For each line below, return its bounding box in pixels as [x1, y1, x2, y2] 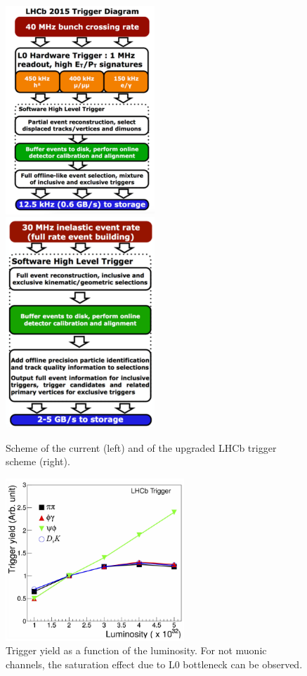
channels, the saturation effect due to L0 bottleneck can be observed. [6, 656, 303, 671]
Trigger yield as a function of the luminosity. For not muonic [6, 643, 267, 658]
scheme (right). [6, 454, 70, 469]
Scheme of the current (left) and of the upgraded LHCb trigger [6, 440, 277, 455]
